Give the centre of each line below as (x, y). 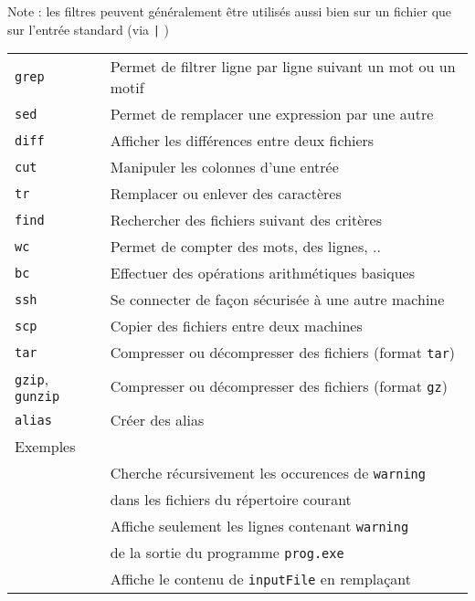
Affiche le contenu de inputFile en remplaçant (260, 579)
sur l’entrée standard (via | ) (89, 29)
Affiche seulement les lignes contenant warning (259, 526)
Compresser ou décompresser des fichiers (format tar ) (283, 353)
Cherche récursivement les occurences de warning (268, 473)
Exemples (45, 447)
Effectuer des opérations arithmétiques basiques (262, 273)
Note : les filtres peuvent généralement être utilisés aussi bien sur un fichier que (230, 11)
